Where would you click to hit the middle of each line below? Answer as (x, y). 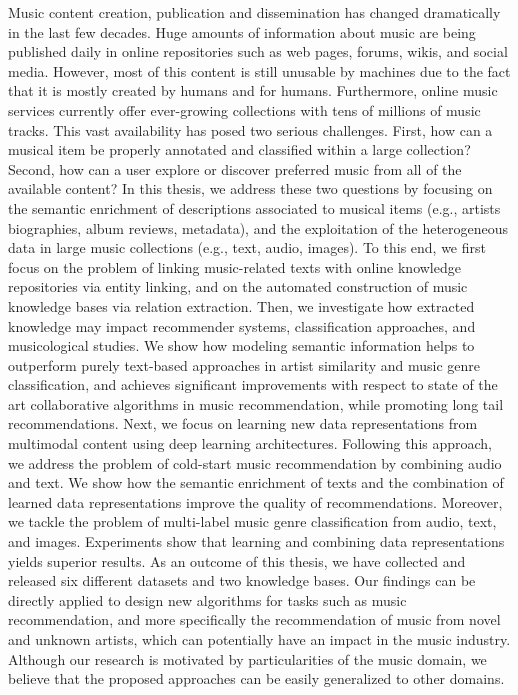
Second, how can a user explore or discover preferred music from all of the (235, 168)
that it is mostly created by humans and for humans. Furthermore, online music (253, 90)
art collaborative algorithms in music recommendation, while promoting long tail (256, 403)
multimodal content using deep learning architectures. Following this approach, (250, 443)
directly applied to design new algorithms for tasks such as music (207, 599)
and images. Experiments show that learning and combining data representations (256, 541)
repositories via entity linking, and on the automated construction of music (238, 286)
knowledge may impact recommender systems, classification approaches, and (242, 325)
